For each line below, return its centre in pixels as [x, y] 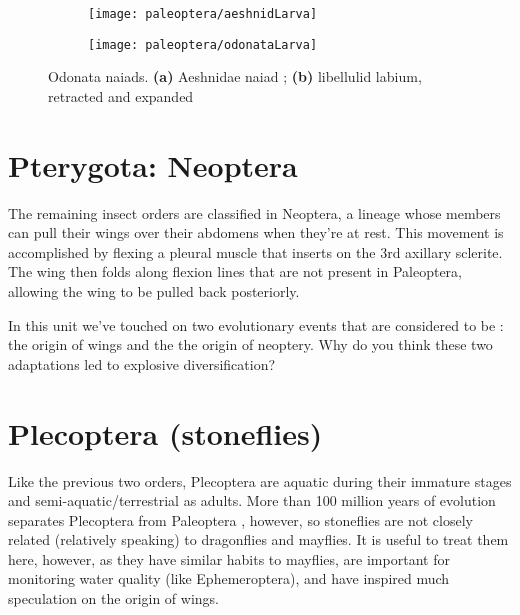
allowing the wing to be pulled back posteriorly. [154, 291]
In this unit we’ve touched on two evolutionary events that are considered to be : [256, 324]
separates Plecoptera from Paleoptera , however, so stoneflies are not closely [240, 519]
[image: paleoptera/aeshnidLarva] [203, 14]
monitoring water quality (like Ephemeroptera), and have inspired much [229, 578]
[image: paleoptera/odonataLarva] [203, 44]
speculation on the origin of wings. [113, 598]
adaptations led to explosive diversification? [142, 363]
